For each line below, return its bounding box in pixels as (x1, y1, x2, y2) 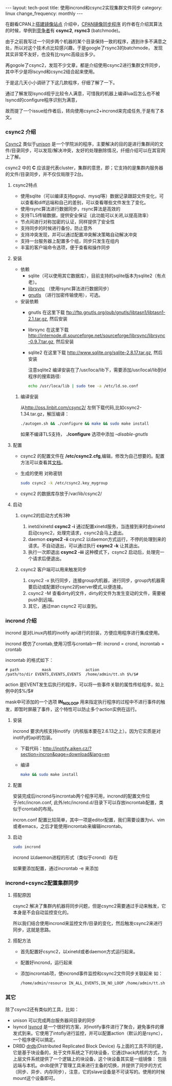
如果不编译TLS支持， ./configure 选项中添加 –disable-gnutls (20, 431, 148, 438)
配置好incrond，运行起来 (20, 960, 73, 966)
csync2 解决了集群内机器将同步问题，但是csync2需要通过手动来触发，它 (12, 903, 166, 909)
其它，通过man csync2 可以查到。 (28, 603, 100, 609)
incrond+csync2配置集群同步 (5, 879, 79, 886)
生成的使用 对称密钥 (20, 470, 62, 477)
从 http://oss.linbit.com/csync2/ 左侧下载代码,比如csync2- (20, 405, 142, 411)
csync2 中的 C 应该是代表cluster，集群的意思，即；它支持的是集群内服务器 (5, 165, 164, 171)
